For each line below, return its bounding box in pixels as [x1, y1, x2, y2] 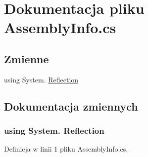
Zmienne [4, 51, 49, 66]
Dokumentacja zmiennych [4, 98, 138, 114]
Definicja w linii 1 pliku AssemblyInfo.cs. [4, 144, 128, 154]
